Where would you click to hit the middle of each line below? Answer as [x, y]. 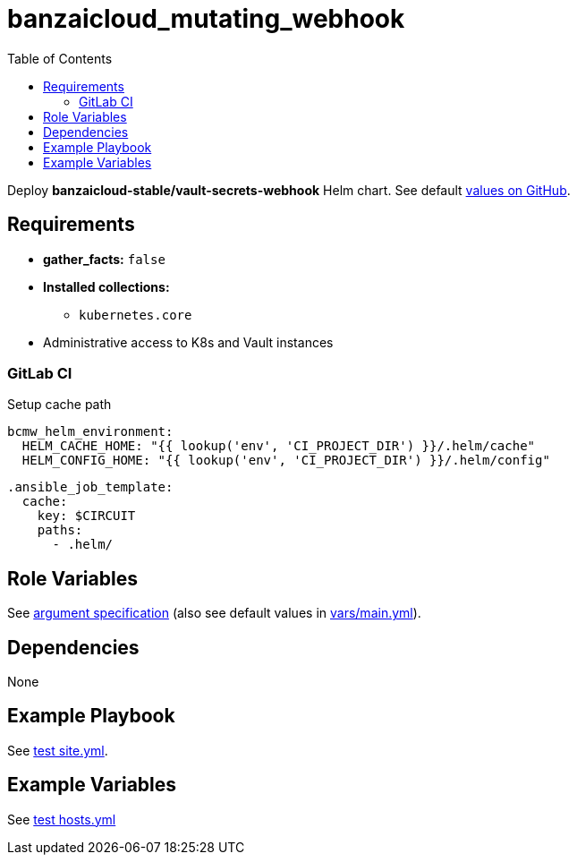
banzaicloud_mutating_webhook [206, 19]
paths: [60, 530]
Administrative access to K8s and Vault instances [188, 342]
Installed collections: [106, 286]
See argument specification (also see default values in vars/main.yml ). [214, 613]
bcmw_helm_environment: [90, 432]
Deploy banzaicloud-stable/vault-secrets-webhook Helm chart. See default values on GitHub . [289, 190]
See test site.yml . [58, 750]
